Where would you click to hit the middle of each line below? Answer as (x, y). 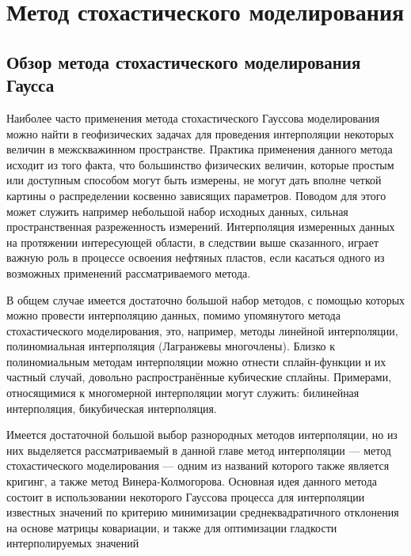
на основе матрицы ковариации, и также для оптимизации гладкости (172, 527)
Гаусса (30, 85)
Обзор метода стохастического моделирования (184, 61)
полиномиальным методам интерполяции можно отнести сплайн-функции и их (196, 361)
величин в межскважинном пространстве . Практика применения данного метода (200, 149)
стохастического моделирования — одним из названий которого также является (198, 465)
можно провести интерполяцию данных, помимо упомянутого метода (173, 315)
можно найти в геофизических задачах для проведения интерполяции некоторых (200, 133)
